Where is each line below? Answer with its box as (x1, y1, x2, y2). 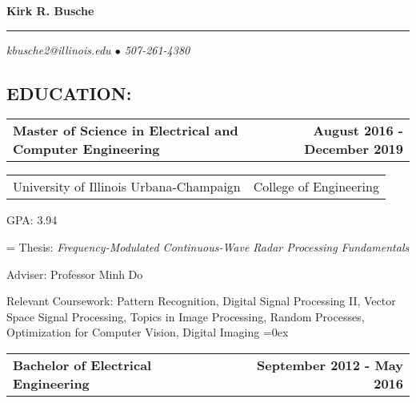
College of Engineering (253, 177, 379, 196)
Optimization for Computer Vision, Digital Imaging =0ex (6, 324, 289, 341)
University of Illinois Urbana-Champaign (13, 177, 241, 196)
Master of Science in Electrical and (13, 121, 238, 140)
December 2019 (304, 139, 403, 159)
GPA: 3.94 (6, 212, 58, 228)
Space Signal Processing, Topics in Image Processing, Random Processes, (6, 308, 365, 324)
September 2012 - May (257, 355, 403, 374)
